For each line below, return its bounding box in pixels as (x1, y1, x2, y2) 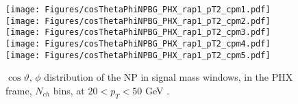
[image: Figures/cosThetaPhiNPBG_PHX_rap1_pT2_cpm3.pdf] (5, 27, 271, 38)
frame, (5, 83, 32, 97)
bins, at (53, 83, 85, 97)
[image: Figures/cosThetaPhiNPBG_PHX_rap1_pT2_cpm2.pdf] (5, 16, 271, 26)
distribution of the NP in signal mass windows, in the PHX (44, 70, 293, 84)
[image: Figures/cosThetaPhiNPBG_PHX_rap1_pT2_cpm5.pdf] (5, 50, 271, 60)
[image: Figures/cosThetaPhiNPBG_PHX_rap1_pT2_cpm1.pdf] (5, 5, 271, 14)
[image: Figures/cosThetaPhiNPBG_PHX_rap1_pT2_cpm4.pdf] (5, 38, 271, 49)
